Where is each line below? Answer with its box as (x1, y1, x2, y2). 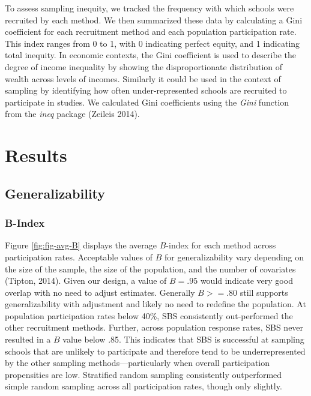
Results (5, 143, 67, 167)
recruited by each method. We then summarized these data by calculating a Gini (5, 13, 303, 26)
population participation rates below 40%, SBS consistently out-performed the (5, 309, 293, 322)
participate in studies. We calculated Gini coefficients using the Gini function (5, 95, 289, 108)
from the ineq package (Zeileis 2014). (5, 107, 140, 120)
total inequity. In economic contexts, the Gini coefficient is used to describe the (5, 49, 296, 61)
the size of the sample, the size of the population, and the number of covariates (5, 262, 296, 275)
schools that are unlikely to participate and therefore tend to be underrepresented (5, 344, 306, 357)
